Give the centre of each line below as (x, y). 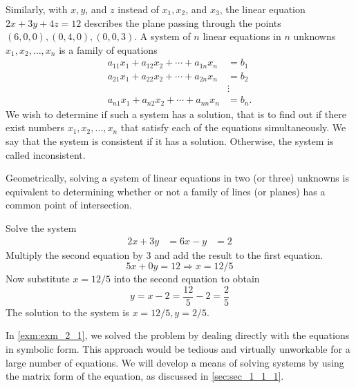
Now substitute (38, 279)
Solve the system (41, 228)
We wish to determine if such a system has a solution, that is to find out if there (176, 114)
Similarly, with (37, 9)
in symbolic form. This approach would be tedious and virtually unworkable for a (178, 349)
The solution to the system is (67, 312)
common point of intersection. (69, 205)
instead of (138, 9)
